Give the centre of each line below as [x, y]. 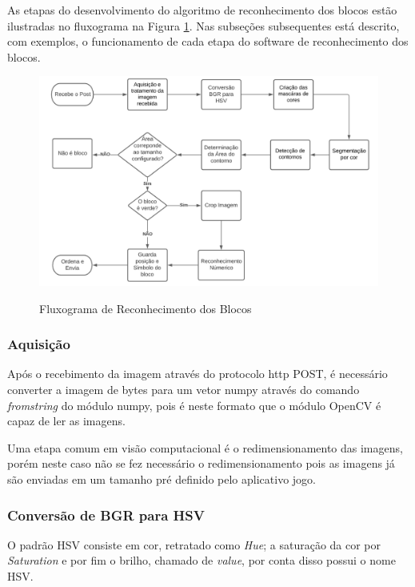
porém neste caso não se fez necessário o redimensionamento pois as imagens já [201, 463]
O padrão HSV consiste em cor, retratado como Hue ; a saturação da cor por [194, 544]
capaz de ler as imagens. [66, 421]
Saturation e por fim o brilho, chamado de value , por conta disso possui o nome [202, 560]
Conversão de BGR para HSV [106, 515]
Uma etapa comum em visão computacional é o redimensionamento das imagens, [205, 447]
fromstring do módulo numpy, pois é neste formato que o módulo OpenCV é [194, 405]
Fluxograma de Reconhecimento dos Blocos [146, 308]
